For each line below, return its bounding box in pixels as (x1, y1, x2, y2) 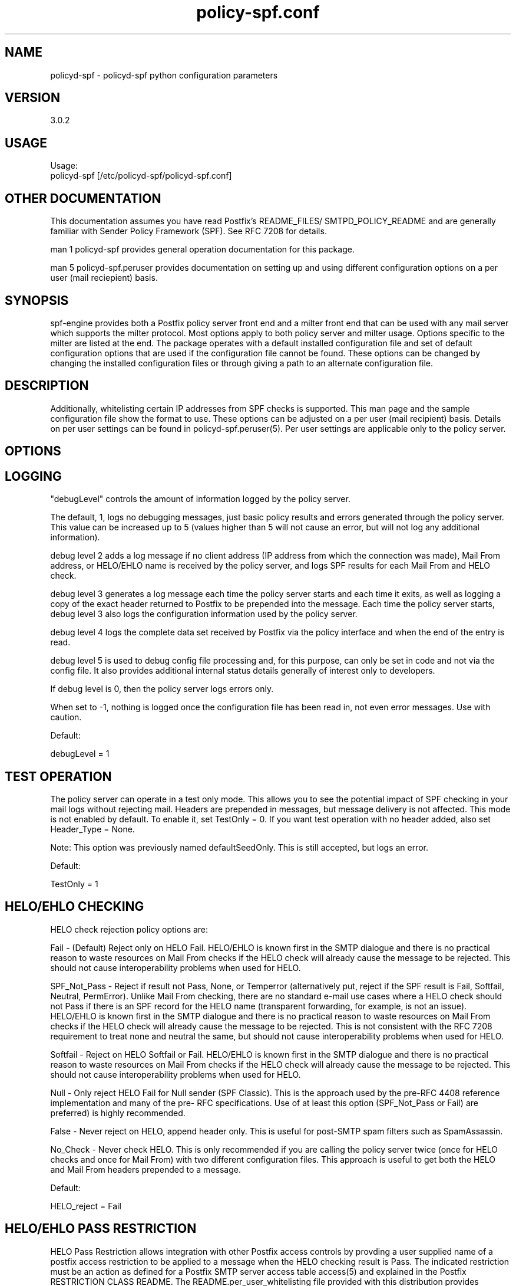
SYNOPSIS (5, 293, 69, 308)
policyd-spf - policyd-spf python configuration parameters (50, 70, 278, 80)
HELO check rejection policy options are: (50, 924, 209, 934)
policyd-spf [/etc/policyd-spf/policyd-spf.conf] (50, 170, 232, 181)
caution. (50, 712, 82, 723)
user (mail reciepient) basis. (50, 273, 158, 283)
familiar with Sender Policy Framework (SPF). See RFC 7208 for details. (50, 226, 327, 237)
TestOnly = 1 (50, 878, 98, 889)
